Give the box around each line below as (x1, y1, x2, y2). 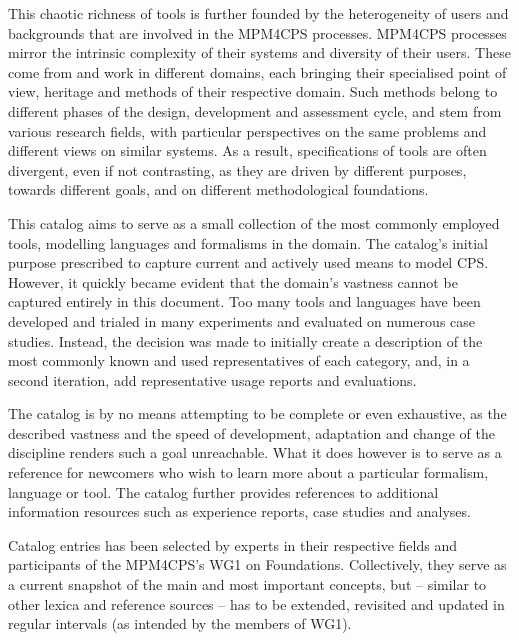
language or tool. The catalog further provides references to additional (8, 481, 439, 502)
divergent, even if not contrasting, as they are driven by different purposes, (8, 159, 467, 180)
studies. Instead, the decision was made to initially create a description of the (8, 330, 483, 351)
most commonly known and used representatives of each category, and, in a (8, 350, 470, 371)
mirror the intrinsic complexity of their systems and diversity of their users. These (8, 42, 511, 63)
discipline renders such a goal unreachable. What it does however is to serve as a (8, 442, 502, 463)
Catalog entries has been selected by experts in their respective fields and (8, 534, 457, 555)
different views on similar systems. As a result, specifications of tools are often (8, 140, 487, 161)
